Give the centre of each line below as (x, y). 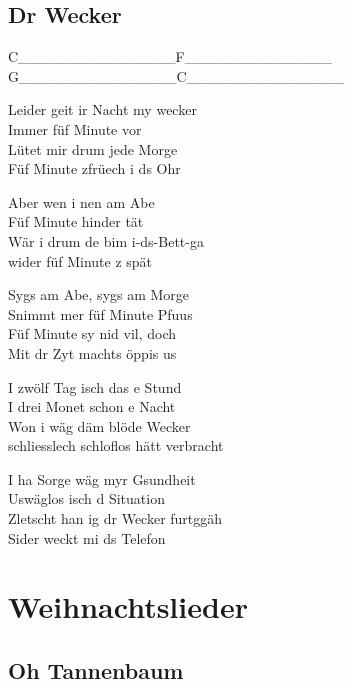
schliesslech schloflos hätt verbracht (116, 445)
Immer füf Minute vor (75, 128)
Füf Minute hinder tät (76, 221)
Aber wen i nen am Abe (81, 201)
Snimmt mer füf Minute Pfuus (100, 313)
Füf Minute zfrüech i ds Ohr (94, 168)
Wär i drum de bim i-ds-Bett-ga (106, 240)
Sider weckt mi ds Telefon (87, 537)
